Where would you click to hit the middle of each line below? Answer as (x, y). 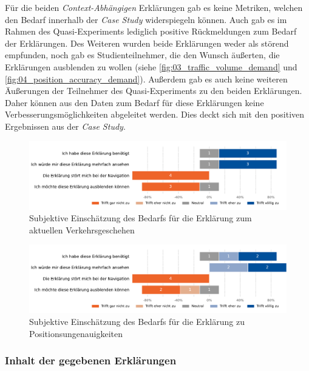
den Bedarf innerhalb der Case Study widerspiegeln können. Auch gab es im (146, 19)
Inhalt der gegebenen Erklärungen (91, 360)
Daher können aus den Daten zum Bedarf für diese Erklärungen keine (134, 102)
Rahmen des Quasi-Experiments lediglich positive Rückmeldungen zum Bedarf (151, 31)
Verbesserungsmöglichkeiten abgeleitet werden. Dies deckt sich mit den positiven (155, 114)
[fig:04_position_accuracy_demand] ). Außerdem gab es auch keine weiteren (146, 79)
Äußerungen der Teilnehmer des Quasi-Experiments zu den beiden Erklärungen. (154, 91)
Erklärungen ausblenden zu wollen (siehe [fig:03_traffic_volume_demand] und (151, 66)
